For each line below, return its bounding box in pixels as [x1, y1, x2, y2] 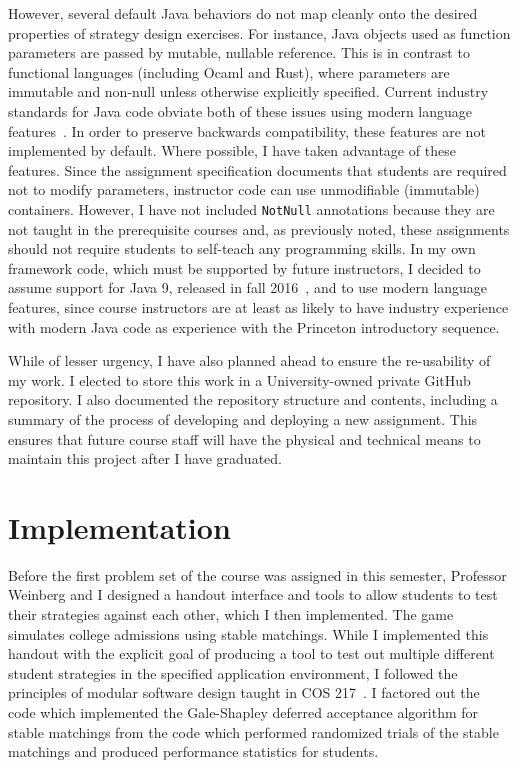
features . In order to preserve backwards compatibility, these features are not [8, 120, 486, 141]
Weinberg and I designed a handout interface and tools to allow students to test [8, 584, 498, 605]
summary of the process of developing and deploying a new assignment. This [8, 408, 478, 429]
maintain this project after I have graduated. [8, 448, 282, 469]
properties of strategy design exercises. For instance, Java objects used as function [8, 22, 511, 43]
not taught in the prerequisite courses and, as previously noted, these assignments [8, 218, 510, 239]
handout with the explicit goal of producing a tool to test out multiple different [8, 643, 495, 664]
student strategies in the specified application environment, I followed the [8, 662, 458, 683]
